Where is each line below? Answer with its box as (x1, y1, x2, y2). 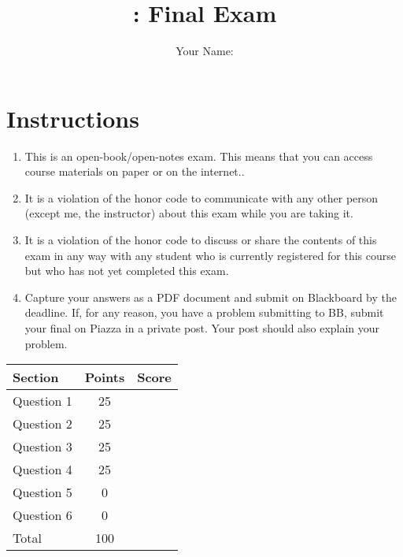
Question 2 (13, 414, 72, 433)
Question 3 (13, 437, 72, 456)
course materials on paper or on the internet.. (24, 163, 245, 180)
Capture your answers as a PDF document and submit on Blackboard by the (24, 288, 397, 305)
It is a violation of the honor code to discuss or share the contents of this (24, 232, 377, 248)
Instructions (6, 102, 139, 134)
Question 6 (13, 506, 72, 525)
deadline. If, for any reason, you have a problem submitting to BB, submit (24, 304, 384, 321)
